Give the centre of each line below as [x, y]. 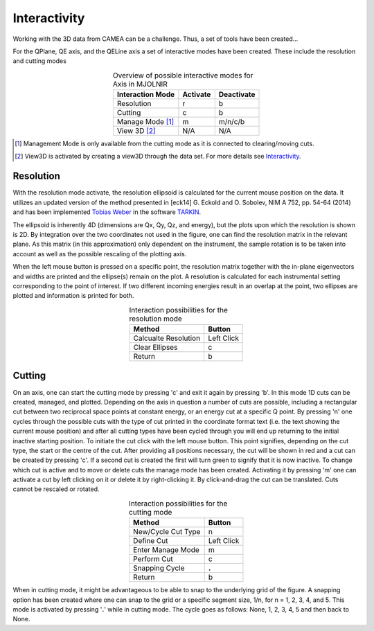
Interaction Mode [146, 95]
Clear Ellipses [155, 348]
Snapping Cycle [159, 568]
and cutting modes [40, 61]
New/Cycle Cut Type [167, 532]
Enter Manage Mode [166, 550]
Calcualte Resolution [167, 338]
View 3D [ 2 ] [136, 131]
